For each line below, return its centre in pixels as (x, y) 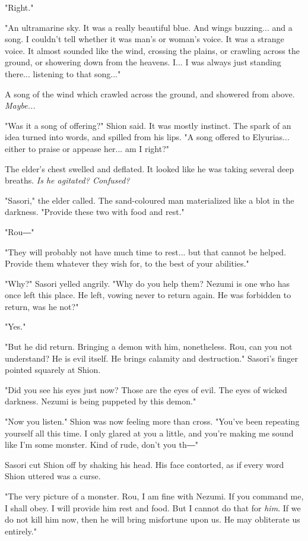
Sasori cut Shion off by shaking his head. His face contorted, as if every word (145, 464)
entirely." (21, 531)
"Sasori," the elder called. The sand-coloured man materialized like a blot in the (150, 200)
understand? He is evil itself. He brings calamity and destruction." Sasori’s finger (152, 358)
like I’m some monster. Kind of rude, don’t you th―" (101, 444)
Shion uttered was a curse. (53, 476)
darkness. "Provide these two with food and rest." (95, 212)
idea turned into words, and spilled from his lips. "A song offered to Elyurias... (147, 137)
